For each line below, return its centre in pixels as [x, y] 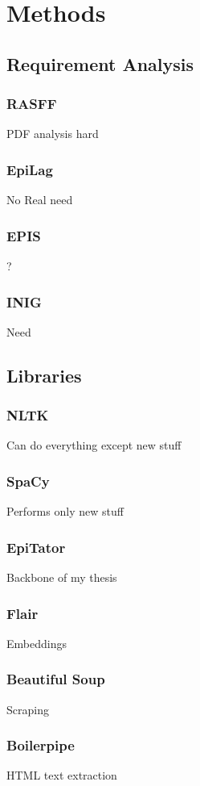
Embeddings [37, 643]
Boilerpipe [41, 745]
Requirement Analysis [100, 63]
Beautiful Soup [56, 679]
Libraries [44, 375]
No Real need [40, 200]
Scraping [28, 709]
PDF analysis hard [53, 134]
